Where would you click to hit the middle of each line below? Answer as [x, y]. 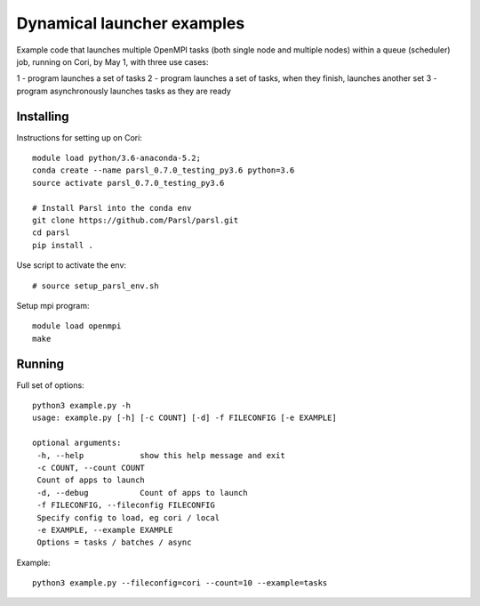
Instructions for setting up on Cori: [79, 137]
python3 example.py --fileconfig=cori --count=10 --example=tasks [180, 583]
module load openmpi [77, 326]
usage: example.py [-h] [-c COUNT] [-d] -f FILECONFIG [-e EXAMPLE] [184, 418]
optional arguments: [77, 443]
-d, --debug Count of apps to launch [142, 493]
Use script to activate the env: [72, 265]
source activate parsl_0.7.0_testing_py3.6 [128, 183]
